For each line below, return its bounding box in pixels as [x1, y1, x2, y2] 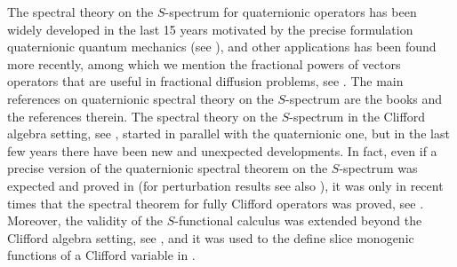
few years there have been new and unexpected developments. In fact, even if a [7, 141, 437, 160]
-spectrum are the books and [285, 89, 443, 107]
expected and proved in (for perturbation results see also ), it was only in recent [7, 176, 444, 194]
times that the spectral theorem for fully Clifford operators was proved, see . [7, 193, 424, 212]
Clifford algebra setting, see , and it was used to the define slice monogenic [7, 228, 414, 247]
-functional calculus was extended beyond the [174, 211, 422, 230]
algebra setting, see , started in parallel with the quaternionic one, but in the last [7, 124, 450, 143]
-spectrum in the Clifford [289, 106, 425, 125]
